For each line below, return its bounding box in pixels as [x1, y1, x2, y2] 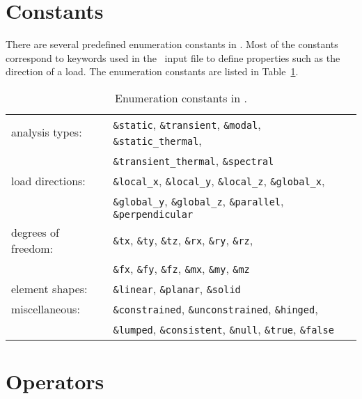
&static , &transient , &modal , [113, 116, 261, 132]
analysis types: [11, 124, 82, 141]
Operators [6, 367, 104, 396]
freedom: [11, 240, 54, 256]
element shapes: [11, 280, 88, 297]
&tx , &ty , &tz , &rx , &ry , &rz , [113, 232, 253, 249]
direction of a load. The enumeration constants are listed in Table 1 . [6, 64, 299, 79]
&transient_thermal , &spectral [113, 152, 274, 169]
